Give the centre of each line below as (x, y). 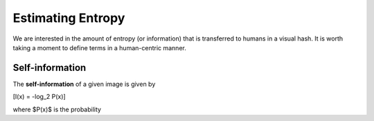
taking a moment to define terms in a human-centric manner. (99, 47)
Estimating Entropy (69, 18)
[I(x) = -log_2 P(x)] (39, 97)
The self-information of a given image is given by (84, 84)
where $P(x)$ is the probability (57, 109)
